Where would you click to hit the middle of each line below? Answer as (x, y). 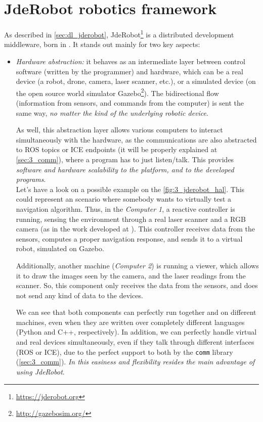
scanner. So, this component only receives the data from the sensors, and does (137, 285)
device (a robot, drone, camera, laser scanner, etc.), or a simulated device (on (136, 81)
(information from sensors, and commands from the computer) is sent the (130, 103)
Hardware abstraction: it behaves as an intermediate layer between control (130, 61)
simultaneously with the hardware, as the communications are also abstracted (136, 139)
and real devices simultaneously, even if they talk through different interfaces (135, 342)
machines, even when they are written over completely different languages (130, 322)
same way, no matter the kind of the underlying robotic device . (112, 112)
